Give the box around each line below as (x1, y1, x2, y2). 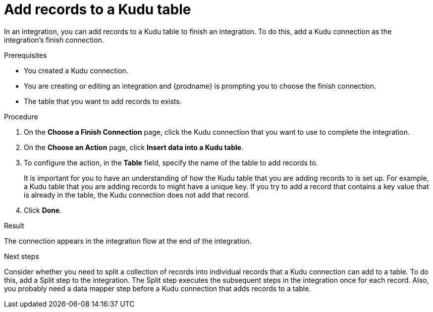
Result (4, 221, 24, 230)
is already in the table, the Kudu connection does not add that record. (24, 190, 250, 199)
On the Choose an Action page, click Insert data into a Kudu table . (24, 143, 244, 152)
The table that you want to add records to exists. (24, 97, 182, 105)
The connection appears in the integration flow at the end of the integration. (4, 236, 252, 245)
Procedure (4, 112, 38, 121)
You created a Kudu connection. (24, 66, 128, 75)
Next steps (4, 252, 39, 260)
